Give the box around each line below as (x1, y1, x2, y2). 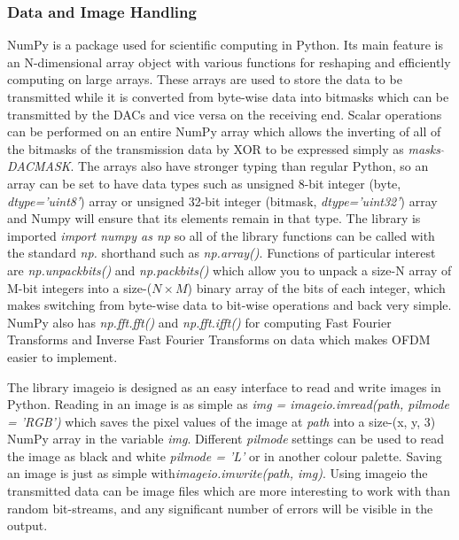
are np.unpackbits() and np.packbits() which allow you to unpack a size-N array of (7, 260, 452, 279)
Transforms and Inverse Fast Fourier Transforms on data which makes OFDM (7, 330, 431, 349)
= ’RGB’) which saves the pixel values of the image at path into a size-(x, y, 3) (7, 412, 436, 430)
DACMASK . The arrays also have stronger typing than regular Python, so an (7, 157, 429, 175)
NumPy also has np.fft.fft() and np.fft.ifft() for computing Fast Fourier (7, 312, 392, 331)
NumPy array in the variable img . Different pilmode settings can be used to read (7, 429, 445, 448)
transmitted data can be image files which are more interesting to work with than (7, 482, 451, 500)
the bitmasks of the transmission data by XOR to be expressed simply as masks (7, 139, 440, 158)
